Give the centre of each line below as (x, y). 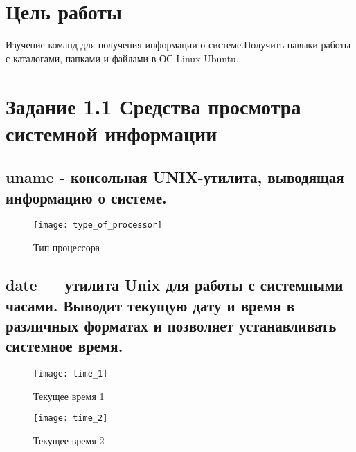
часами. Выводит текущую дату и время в (150, 305)
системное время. (64, 346)
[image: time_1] (71, 374)
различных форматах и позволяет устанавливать (171, 325)
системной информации (112, 133)
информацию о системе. (86, 197)
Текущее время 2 (69, 440)
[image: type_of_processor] (98, 225)
